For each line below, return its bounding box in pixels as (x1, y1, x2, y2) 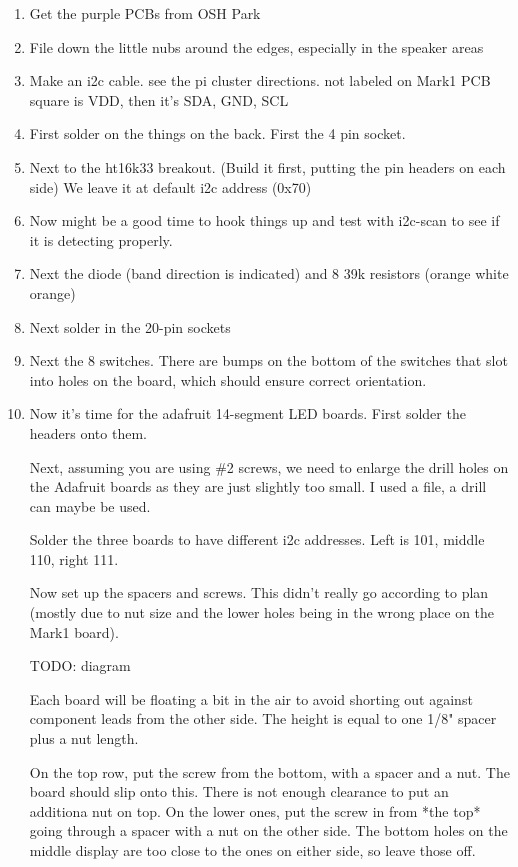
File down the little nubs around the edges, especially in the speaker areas (29, 36, 484, 57)
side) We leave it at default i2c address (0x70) (29, 176, 312, 197)
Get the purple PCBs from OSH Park (29, 3, 261, 23)
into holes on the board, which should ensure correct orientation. (29, 369, 427, 390)
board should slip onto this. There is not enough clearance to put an (29, 781, 449, 802)
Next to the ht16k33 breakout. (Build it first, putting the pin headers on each (29, 156, 506, 177)
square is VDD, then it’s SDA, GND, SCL (29, 89, 289, 110)
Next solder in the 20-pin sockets (29, 316, 231, 337)
